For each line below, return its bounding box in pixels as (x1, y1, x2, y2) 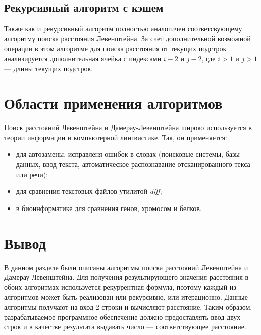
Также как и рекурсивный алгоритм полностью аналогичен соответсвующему (4, 23, 242, 34)
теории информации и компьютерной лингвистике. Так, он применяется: (4, 132, 227, 142)
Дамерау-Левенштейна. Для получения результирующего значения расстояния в (4, 272, 249, 282)
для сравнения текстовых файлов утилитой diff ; (16, 186, 162, 196)
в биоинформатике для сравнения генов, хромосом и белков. (16, 202, 202, 213)
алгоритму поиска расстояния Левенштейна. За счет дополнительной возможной (4, 33, 251, 44)
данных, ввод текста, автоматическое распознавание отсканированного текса (16, 159, 250, 170)
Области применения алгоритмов (4, 93, 223, 113)
